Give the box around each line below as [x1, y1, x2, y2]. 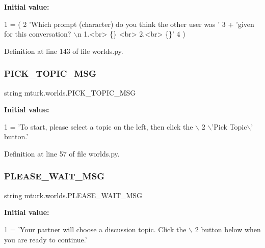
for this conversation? [4, 28, 71, 39]
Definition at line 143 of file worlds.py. [4, 45, 123, 56]
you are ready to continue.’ [4, 234, 87, 244]
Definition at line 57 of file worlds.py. [4, 148, 120, 159]
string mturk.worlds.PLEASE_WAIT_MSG [4, 190, 143, 200]
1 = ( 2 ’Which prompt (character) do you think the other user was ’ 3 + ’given [4, 18, 254, 29]
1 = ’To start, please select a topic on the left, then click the [4, 121, 193, 132]
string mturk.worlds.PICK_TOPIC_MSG [4, 87, 136, 98]
